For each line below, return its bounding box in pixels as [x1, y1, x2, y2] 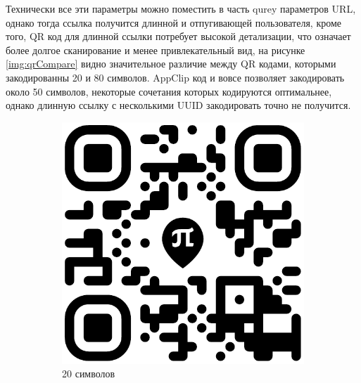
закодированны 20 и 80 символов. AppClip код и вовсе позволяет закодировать [6, 70, 345, 84]
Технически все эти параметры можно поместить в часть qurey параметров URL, [6, 1, 356, 15]
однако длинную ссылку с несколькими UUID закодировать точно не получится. [6, 98, 351, 112]
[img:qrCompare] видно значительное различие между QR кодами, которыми [6, 56, 336, 71]
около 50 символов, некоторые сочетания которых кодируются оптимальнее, [6, 84, 332, 98]
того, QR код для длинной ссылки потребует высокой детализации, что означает [6, 29, 351, 44]
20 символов [62, 366, 115, 381]
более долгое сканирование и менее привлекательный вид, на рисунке [6, 42, 305, 57]
